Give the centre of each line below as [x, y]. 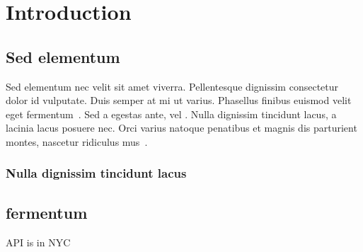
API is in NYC [38, 242]
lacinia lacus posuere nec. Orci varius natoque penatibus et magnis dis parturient [181, 128]
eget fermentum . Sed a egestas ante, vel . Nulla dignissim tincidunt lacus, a [171, 114]
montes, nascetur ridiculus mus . [77, 141]
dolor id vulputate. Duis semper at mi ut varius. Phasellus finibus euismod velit [179, 100]
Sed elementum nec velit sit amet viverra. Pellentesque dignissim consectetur [172, 86]
